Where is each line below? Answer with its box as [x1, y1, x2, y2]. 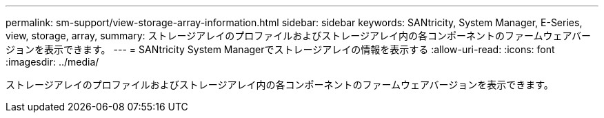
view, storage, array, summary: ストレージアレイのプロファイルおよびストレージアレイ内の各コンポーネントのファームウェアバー [6, 30, 591, 41]
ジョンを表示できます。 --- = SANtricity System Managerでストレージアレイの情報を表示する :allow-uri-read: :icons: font [6, 43, 555, 55]
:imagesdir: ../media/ [6, 56, 99, 68]
